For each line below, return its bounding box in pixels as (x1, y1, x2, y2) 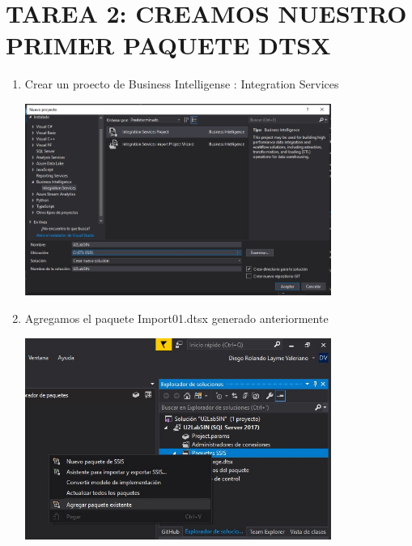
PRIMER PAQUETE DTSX (6, 28, 331, 62)
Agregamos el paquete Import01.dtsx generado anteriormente (24, 310, 329, 327)
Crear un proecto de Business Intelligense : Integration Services (24, 75, 339, 92)
